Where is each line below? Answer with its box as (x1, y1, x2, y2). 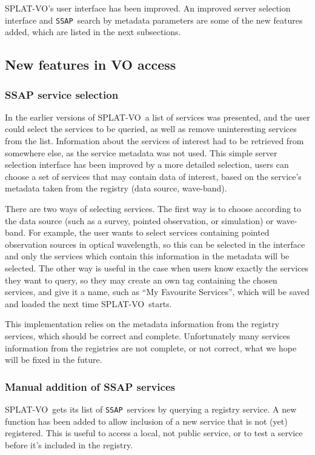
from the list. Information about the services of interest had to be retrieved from (5, 135, 304, 147)
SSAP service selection (5, 87, 119, 102)
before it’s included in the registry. (5, 438, 133, 451)
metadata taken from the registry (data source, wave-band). (5, 182, 227, 194)
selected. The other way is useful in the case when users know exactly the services (5, 261, 309, 274)
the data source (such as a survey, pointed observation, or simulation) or (5, 214, 274, 227)
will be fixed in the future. (5, 353, 102, 366)
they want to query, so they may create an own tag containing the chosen (5, 273, 277, 286)
